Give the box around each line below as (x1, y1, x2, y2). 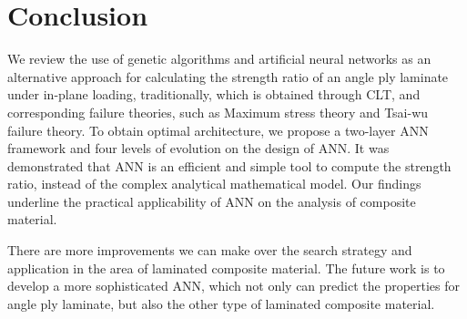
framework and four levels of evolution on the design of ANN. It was (7, 139, 390, 158)
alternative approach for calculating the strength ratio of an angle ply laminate (7, 67, 449, 86)
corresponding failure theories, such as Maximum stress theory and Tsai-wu (7, 102, 429, 121)
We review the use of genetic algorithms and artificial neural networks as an (7, 49, 431, 68)
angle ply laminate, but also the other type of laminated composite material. (7, 293, 435, 313)
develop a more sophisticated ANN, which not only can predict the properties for (7, 276, 461, 295)
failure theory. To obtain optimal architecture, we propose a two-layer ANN (7, 120, 429, 139)
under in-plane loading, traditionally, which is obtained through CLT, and (7, 85, 421, 104)
